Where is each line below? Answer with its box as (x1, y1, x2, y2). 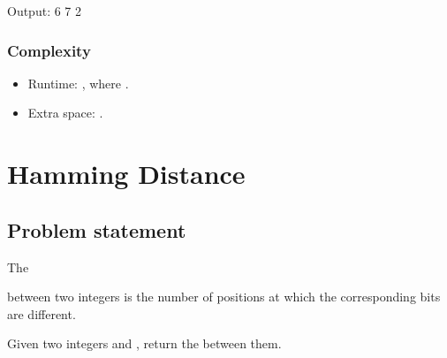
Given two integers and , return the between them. (7, 334, 282, 353)
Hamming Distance (7, 156, 246, 192)
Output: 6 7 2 (7, 2, 82, 19)
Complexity (7, 39, 91, 61)
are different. (7, 304, 76, 323)
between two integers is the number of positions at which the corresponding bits (7, 287, 441, 306)
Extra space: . (27, 103, 103, 122)
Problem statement (7, 216, 186, 243)
